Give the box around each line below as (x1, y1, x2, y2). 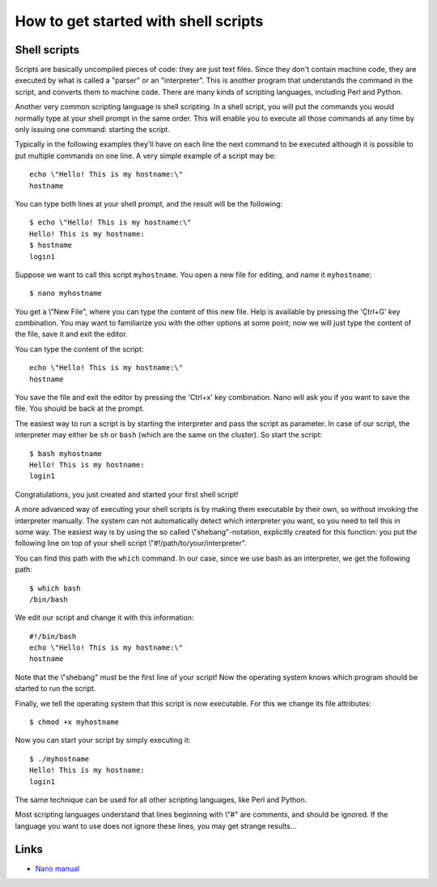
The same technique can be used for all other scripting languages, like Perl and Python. (15, 795, 308, 804)
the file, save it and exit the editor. (15, 329, 129, 339)
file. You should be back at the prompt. (15, 403, 145, 413)
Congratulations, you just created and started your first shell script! (15, 489, 239, 499)
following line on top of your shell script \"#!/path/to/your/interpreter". (15, 539, 247, 548)
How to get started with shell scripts (15, 12, 264, 30)
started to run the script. (15, 684, 96, 693)
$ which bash (29, 583, 81, 593)
